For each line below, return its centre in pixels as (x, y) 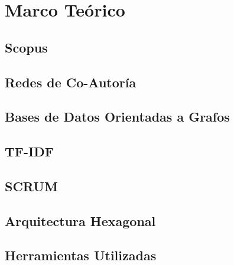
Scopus (26, 47)
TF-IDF (29, 151)
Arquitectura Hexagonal (80, 220)
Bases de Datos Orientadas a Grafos (117, 117)
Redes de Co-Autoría (71, 82)
